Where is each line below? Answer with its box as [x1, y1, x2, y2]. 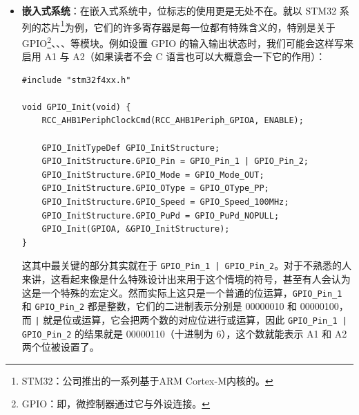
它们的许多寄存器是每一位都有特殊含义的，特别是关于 [93, 19, 336, 34]
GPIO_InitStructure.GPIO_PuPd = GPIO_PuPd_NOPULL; [41, 210, 280, 221]
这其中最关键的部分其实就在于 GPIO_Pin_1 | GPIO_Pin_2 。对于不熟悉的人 [21, 258, 352, 273]
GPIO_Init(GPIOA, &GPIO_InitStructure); [41, 224, 230, 234]
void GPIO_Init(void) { [21, 102, 131, 112]
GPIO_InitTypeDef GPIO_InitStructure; [41, 142, 220, 153]
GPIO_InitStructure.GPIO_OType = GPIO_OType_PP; [41, 183, 269, 194]
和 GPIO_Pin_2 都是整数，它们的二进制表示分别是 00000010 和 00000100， [21, 299, 349, 313]
